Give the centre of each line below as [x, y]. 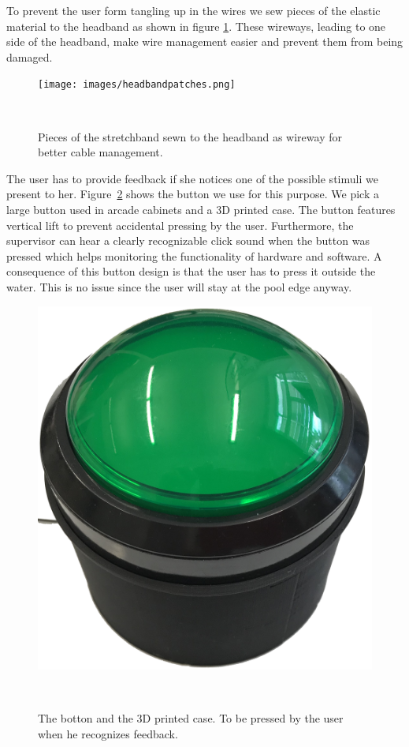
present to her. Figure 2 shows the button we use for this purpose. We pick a [193, 194]
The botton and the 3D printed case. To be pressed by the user [191, 718]
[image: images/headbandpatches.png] [137, 85]
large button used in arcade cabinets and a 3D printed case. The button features [201, 209]
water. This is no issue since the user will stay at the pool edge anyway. [179, 286]
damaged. [30, 56]
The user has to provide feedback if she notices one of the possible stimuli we [192, 178]
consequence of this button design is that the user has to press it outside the [191, 271]
